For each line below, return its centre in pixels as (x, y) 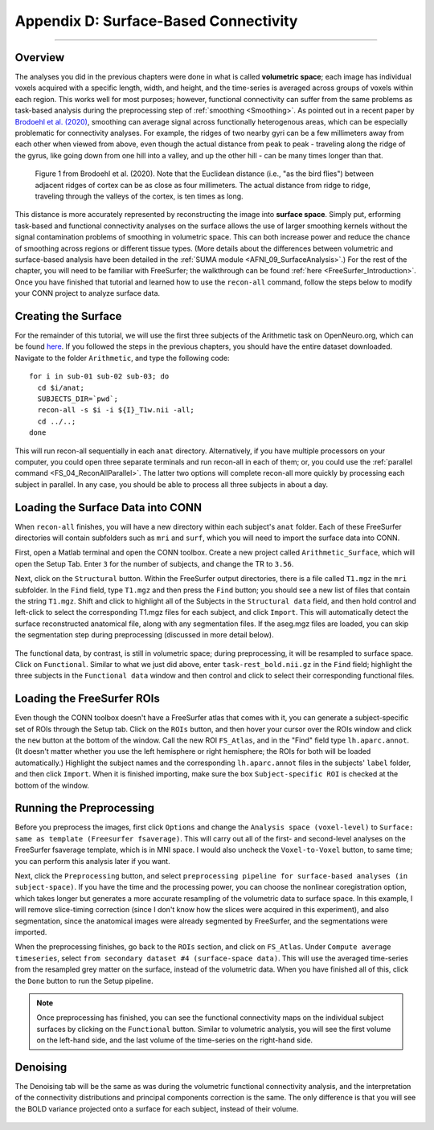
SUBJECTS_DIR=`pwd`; (78, 399)
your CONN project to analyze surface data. (88, 293)
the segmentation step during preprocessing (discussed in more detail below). (144, 635)
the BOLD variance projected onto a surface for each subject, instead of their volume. (157, 1108)
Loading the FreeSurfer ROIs (88, 699)
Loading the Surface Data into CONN (108, 508)
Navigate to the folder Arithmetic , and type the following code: (122, 358)
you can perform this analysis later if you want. (92, 861)
